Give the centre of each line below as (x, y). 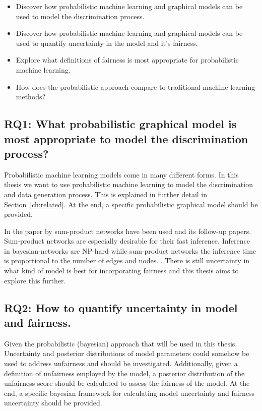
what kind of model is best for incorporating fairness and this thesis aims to (121, 271)
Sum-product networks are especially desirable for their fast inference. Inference (127, 241)
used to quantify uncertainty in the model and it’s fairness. (107, 43)
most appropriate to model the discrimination (126, 138)
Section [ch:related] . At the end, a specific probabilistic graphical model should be (131, 204)
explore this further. (35, 280)
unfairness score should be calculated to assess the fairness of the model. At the (127, 383)
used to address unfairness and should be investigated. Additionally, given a (121, 363)
